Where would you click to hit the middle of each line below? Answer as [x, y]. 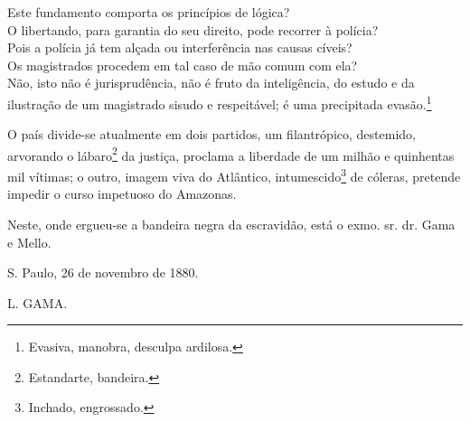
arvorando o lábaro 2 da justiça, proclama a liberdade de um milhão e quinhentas [231, 154]
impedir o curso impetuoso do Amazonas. [122, 194]
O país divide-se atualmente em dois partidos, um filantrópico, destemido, [211, 134]
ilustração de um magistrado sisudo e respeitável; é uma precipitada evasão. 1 [220, 102]
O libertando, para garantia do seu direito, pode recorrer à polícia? [193, 29]
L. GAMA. [38, 302]
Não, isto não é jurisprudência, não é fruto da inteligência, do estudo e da [211, 83]
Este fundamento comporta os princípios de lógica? [149, 12]
